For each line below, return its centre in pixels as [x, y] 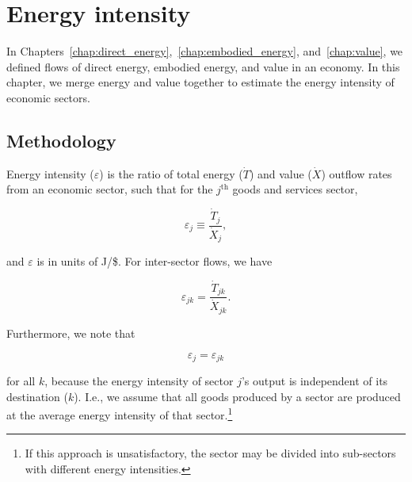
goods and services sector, [295, 189]
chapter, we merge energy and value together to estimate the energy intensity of [200, 82]
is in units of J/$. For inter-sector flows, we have [154, 261]
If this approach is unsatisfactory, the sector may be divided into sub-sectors [210, 453]
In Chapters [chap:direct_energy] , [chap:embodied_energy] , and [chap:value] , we [205, 51]
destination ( [37, 396]
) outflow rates [357, 173]
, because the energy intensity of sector [139, 380]
